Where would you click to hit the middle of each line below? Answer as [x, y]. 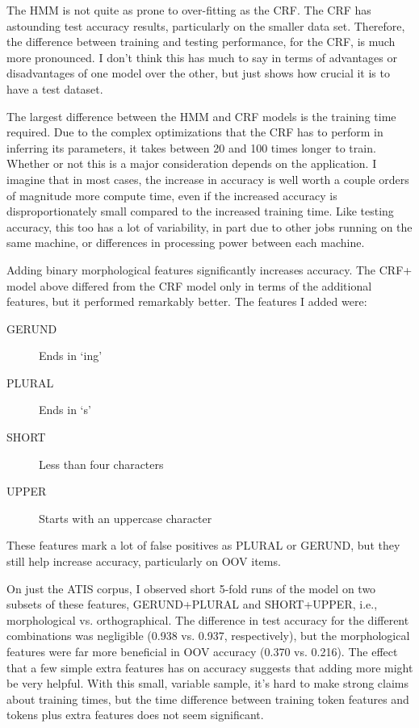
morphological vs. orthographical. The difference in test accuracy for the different [208, 619]
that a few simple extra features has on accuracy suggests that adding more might [210, 667]
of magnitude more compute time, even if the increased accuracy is [172, 195]
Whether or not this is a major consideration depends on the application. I [192, 163]
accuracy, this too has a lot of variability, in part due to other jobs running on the [209, 226]
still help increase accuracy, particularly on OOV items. [144, 561]
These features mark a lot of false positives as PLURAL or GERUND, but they [203, 545]
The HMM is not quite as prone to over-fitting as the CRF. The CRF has [189, 10]
